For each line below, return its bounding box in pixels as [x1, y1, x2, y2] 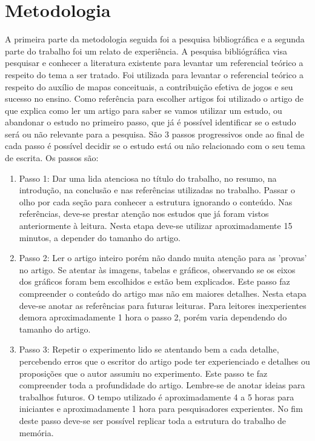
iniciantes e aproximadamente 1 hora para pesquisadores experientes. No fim [19, 402, 303, 415]
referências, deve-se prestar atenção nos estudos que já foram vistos [19, 207, 269, 220]
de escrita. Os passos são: [5, 151, 99, 164]
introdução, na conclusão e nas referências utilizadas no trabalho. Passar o [19, 184, 295, 196]
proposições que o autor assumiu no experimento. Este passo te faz [19, 366, 268, 379]
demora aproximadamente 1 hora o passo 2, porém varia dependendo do [19, 311, 287, 323]
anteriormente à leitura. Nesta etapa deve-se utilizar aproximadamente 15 [19, 219, 293, 232]
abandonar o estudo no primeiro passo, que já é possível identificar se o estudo [5, 116, 296, 128]
